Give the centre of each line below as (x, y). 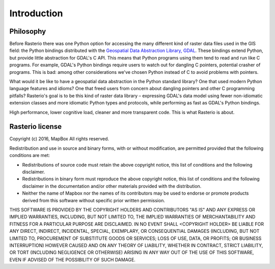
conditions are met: (30, 155)
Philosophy (28, 31)
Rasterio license (36, 127)
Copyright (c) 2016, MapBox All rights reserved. (59, 139)
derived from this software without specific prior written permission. (94, 200)
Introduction (36, 13)
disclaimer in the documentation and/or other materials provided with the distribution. (112, 186)
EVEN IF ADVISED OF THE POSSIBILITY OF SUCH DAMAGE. (73, 259)
